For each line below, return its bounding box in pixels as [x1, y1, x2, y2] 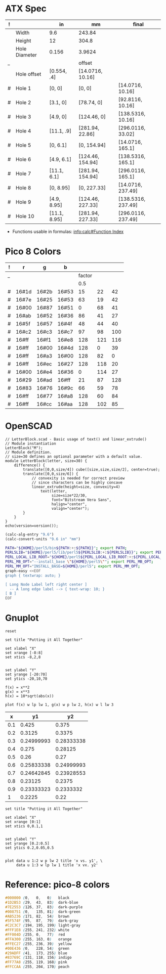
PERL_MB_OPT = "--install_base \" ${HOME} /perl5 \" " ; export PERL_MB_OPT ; [5, 559, 154, 564]
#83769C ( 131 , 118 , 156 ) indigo [5, 955, 72, 960]
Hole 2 [15, 99, 31, 106]
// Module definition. [5, 449, 52, 455]
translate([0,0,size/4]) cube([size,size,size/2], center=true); [23, 467, 161, 472]
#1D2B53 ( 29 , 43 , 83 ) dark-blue [5, 900, 79, 905]
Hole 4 [15, 127, 31, 134]
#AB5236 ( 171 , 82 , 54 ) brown [5, 914, 70, 919]
